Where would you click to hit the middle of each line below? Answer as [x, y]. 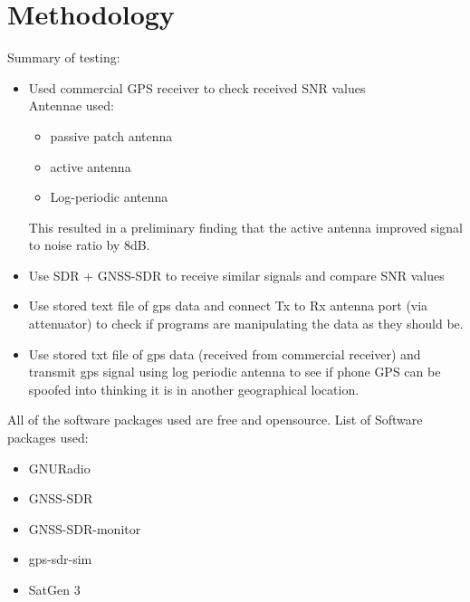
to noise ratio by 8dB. [89, 245]
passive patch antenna [111, 135]
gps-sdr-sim [60, 559]
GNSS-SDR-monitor [85, 528]
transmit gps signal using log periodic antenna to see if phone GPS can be [235, 372]
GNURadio [59, 468]
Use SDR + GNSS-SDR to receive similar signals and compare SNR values [236, 275]
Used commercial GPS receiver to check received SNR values [197, 87]
